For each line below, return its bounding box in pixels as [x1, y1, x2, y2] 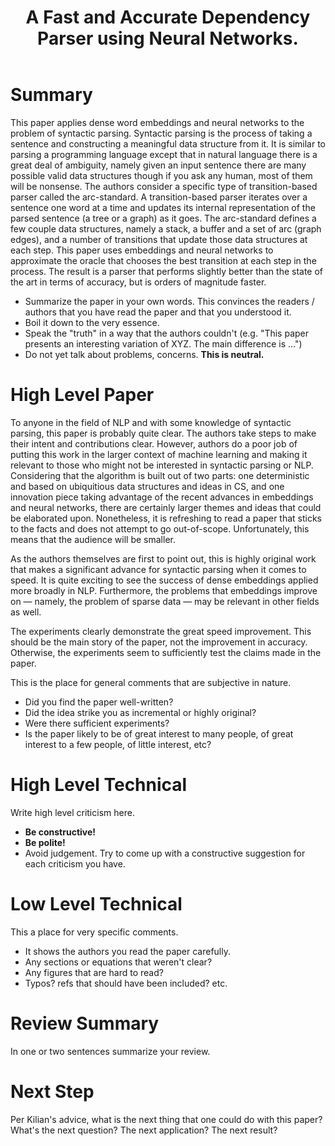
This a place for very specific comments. [10, 926, 179, 938]
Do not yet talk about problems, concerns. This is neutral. [24, 348, 265, 360]
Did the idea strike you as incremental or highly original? [24, 706, 257, 718]
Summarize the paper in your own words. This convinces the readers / [24, 295, 315, 307]
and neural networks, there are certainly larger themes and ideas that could [10, 501, 322, 513]
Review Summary [10, 1012, 160, 1035]
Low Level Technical [10, 893, 183, 915]
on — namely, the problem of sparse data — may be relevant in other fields [10, 595, 320, 607]
